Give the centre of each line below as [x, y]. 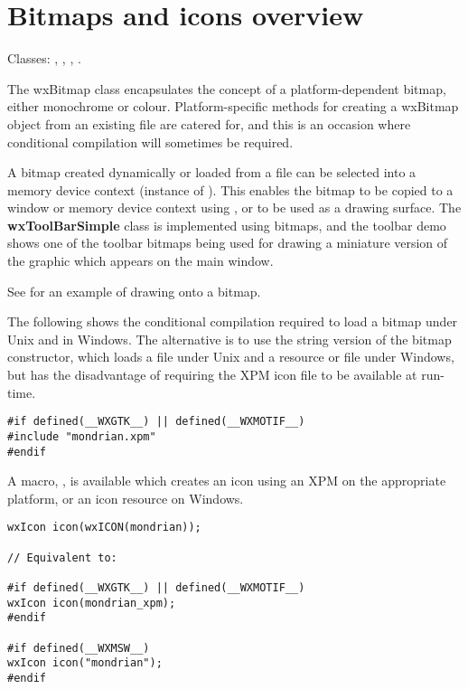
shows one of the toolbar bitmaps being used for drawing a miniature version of [228, 243]
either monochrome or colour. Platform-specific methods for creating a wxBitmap [233, 106]
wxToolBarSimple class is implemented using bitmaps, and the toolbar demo [227, 225]
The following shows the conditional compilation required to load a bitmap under [233, 321]
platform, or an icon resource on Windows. [126, 498]
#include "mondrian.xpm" [82, 436]
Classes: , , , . [44, 58]
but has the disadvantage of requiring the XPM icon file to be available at [212, 375]
